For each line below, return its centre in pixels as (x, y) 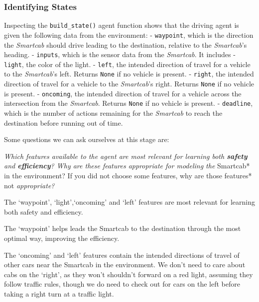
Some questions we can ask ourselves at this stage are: (87, 139)
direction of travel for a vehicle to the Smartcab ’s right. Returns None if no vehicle (129, 84)
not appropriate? (29, 185)
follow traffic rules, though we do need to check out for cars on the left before (122, 284)
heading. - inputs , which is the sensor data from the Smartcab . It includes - (120, 54)
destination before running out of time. (64, 122)
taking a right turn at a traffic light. (59, 293)
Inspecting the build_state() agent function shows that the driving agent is (122, 25)
